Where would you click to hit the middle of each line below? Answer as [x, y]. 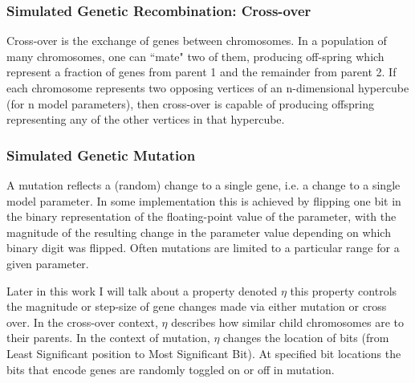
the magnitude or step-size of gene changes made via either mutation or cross [197, 306]
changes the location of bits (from [306, 338]
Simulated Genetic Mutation [101, 155]
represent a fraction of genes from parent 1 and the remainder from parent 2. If [201, 72]
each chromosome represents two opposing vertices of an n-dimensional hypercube [208, 88]
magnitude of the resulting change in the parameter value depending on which [199, 232]
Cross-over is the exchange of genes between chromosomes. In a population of [197, 41]
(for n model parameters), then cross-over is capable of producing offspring [190, 103]
